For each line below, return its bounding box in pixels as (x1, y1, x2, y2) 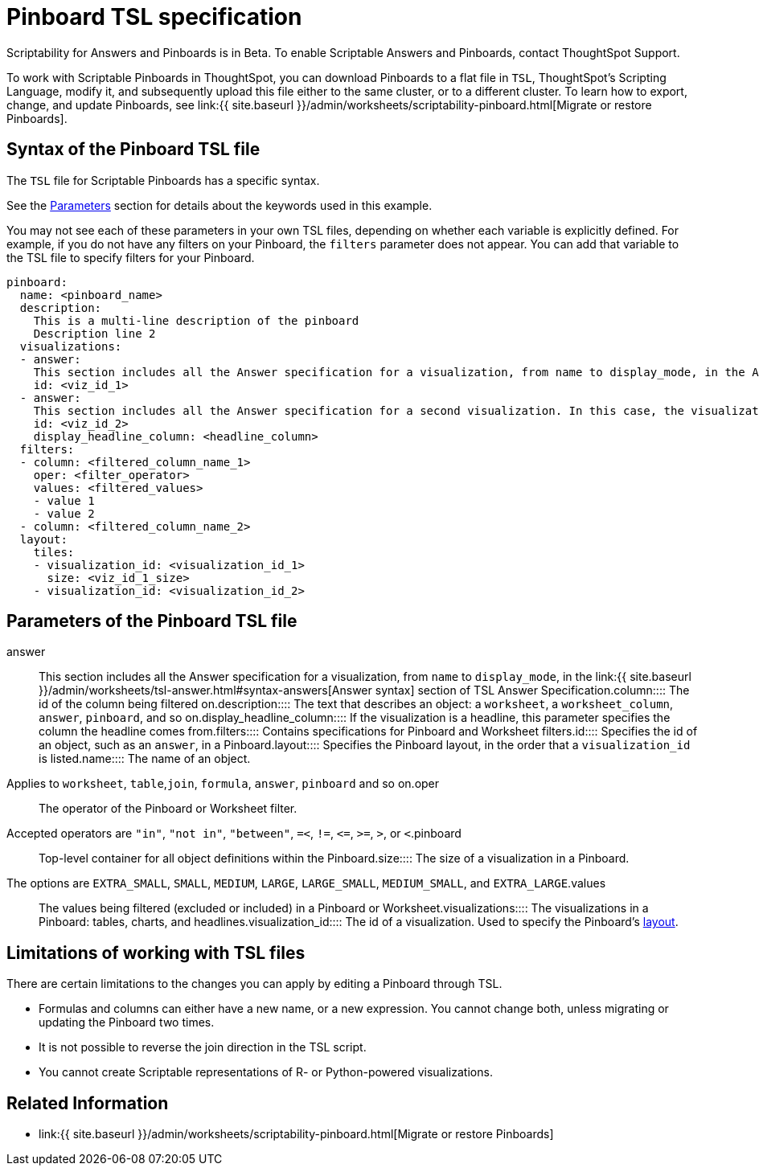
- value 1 (33, 494, 95, 507)
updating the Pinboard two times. (39, 1015, 215, 1030)
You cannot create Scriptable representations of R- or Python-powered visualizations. (39, 1065, 493, 1080)
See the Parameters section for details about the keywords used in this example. (6, 198, 433, 212)
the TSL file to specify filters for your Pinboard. (6, 250, 255, 264)
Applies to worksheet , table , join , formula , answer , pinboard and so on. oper (6, 777, 440, 791)
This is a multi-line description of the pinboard (33, 313, 359, 327)
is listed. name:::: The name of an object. (39, 752, 251, 766)
